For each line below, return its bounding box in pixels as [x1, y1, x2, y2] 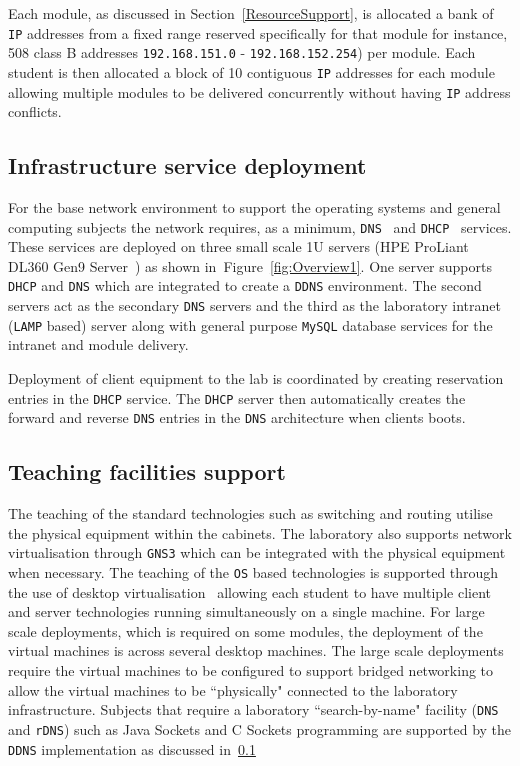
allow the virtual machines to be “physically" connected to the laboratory [8, 679, 458, 700]
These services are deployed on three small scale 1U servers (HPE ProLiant [8, 236, 469, 257]
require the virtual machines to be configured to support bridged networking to [8, 660, 494, 680]
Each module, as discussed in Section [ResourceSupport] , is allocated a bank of [8, 3, 494, 23]
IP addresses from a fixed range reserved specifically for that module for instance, [8, 22, 508, 43]
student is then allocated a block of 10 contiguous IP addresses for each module [8, 61, 495, 82]
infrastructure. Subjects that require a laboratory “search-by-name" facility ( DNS [8, 699, 499, 720]
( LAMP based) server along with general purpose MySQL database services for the [8, 314, 493, 335]
